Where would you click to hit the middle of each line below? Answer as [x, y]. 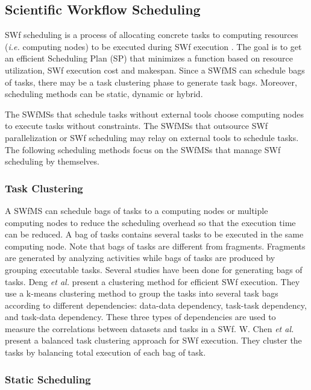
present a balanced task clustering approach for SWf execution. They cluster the [153, 340]
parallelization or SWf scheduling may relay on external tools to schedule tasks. [152, 137]
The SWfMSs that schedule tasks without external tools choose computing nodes [155, 114]
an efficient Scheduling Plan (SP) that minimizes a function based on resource [149, 58]
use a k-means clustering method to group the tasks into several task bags [142, 293]
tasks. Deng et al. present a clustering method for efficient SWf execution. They [152, 281]
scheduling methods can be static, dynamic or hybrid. [104, 94]
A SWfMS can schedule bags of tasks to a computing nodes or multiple [137, 210]
